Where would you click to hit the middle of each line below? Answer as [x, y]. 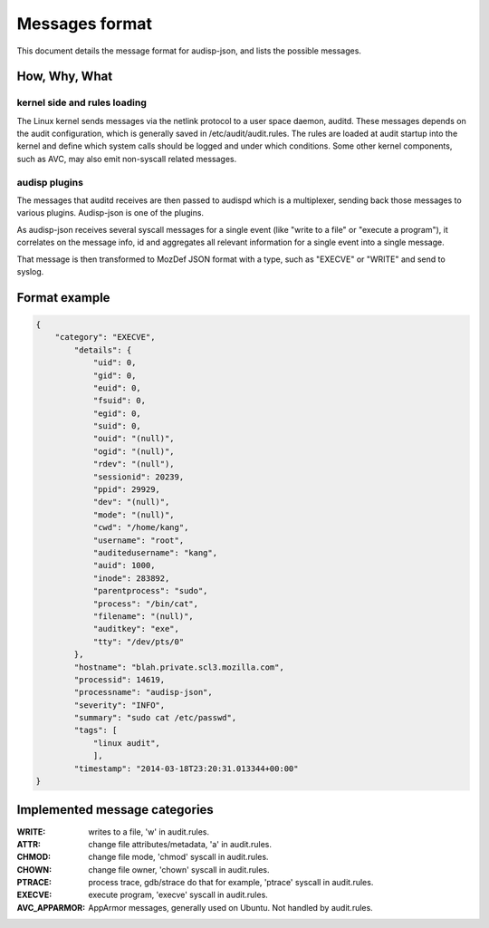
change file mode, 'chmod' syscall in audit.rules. [178, 857]
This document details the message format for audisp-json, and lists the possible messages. [189, 51]
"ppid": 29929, [126, 490]
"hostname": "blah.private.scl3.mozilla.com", [179, 667]
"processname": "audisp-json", [143, 692]
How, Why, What [65, 77]
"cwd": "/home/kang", [141, 527]
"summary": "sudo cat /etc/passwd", [155, 718]
